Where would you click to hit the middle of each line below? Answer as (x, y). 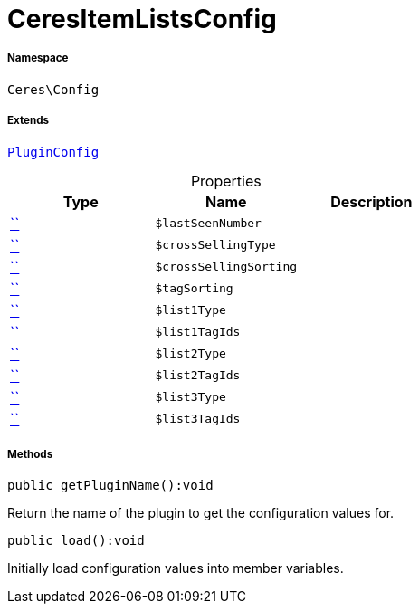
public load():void (76, 541)
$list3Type (190, 397)
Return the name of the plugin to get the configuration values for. (201, 513)
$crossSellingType (215, 245)
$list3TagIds (198, 419)
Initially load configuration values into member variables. (176, 568)
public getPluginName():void (110, 486)
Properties (226, 181)
